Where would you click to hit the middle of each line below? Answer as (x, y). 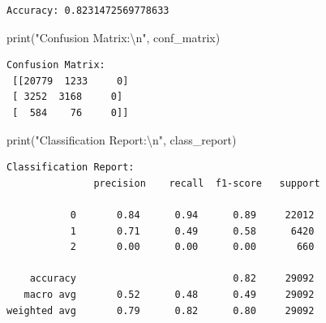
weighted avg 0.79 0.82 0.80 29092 (161, 310)
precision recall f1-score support (207, 183)
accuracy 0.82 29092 (172, 279)
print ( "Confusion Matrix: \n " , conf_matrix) (114, 37)
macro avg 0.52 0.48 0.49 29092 (169, 294)
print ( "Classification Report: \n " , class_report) (122, 139)
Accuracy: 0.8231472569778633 (88, 11)
